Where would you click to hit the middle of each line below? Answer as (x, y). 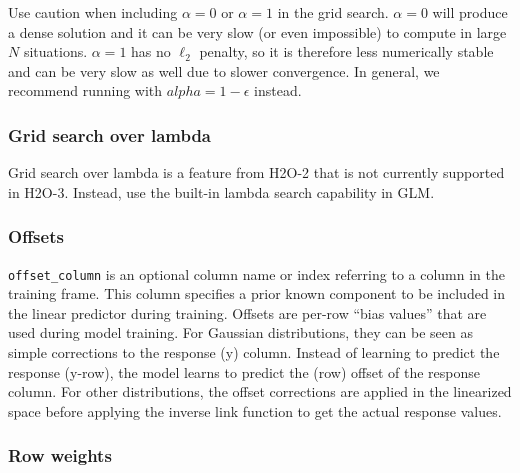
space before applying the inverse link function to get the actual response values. (255, 410)
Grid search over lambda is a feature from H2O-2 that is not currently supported (256, 172)
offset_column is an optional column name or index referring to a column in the (256, 273)
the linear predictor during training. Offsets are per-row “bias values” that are (247, 312)
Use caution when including (93, 12)
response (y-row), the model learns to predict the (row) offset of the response (244, 371)
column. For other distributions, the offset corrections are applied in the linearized (260, 391)
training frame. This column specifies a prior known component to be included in (257, 293)
